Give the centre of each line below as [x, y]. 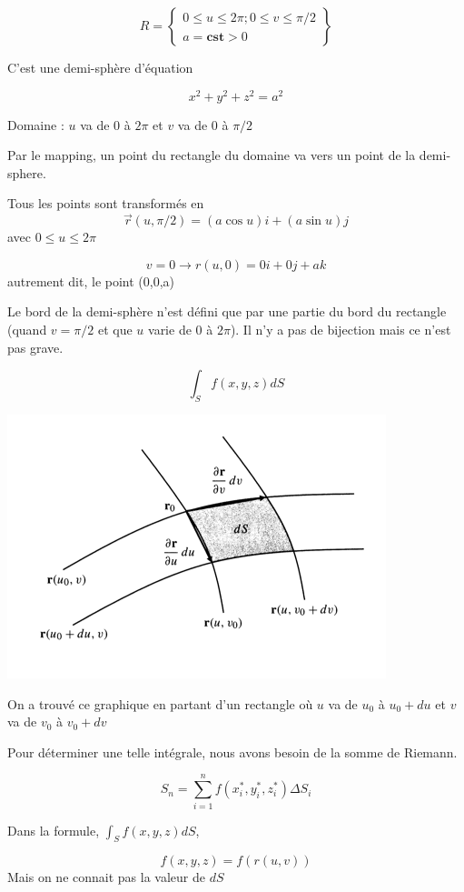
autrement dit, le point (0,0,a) [91, 281]
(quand [27, 330]
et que [115, 330]
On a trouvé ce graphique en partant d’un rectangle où [160, 703]
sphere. [27, 172]
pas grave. [35, 347]
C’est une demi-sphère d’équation [100, 67]
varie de [170, 330]
